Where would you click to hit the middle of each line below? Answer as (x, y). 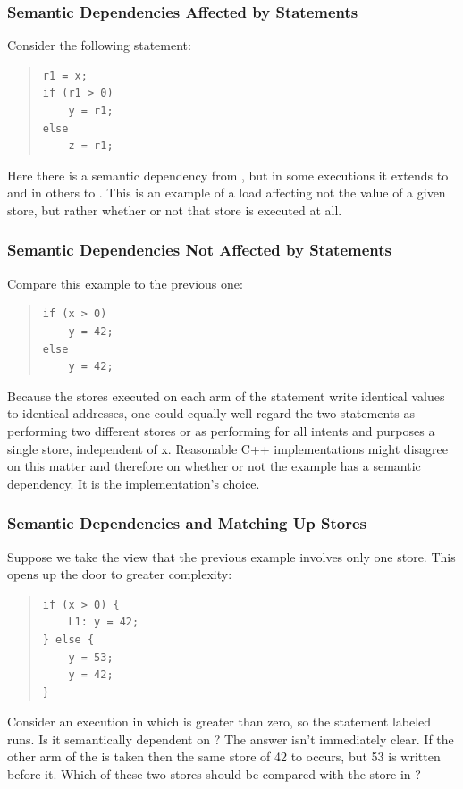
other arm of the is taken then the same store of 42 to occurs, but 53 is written (224, 756)
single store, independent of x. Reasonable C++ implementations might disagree (227, 448)
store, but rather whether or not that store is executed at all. (175, 210)
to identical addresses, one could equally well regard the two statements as (211, 413)
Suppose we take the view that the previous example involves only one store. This (231, 556)
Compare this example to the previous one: (125, 283)
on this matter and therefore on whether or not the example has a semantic (214, 466)
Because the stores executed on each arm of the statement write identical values (226, 395)
